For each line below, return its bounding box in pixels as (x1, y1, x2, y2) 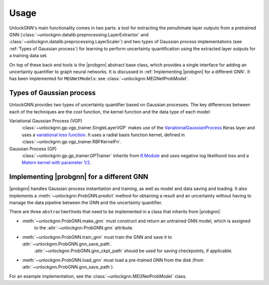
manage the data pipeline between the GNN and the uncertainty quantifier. (9, 199, 163, 205)
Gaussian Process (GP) (9, 146, 57, 152)
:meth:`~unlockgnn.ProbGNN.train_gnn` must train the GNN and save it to (21, 234, 172, 240)
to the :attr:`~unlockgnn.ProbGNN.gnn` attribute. (34, 225, 134, 231)
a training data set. (9, 53, 48, 59)
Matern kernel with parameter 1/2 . (21, 160, 92, 166)
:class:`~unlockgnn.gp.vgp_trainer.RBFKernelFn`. (21, 139, 122, 145)
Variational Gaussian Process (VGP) (9, 117, 83, 124)
